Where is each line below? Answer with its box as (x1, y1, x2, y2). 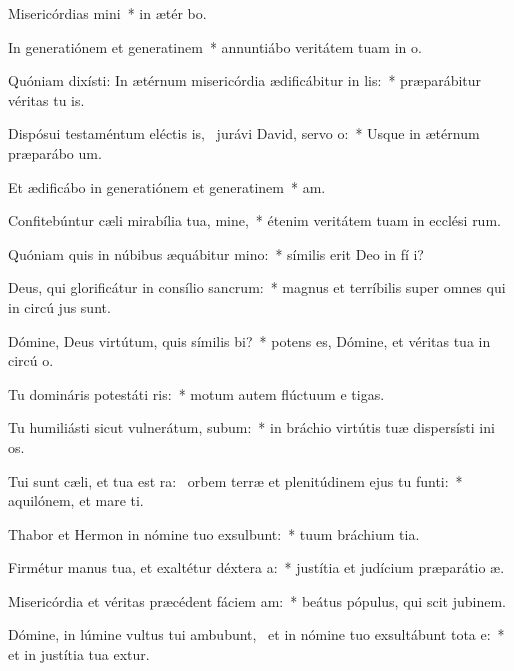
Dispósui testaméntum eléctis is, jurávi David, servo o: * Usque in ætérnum (8, 123, 480, 144)
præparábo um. (8, 142, 102, 163)
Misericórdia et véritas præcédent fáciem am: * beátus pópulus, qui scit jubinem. (8, 590, 506, 611)
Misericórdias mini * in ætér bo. (8, 3, 207, 23)
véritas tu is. (8, 89, 85, 110)
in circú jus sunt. (8, 296, 111, 317)
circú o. (8, 350, 54, 371)
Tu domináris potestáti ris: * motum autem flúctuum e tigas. (8, 383, 385, 404)
